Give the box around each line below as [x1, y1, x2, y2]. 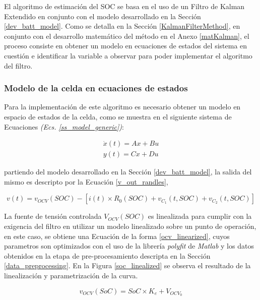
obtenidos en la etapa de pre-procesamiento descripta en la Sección [4, 250, 211, 261]
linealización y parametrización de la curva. [4, 270, 138, 280]
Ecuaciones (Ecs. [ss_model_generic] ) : [4, 121, 124, 132]
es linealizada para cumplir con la [148, 211, 252, 221]
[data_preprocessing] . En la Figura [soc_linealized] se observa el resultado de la [4, 260, 251, 271]
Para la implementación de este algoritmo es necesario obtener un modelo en [4, 101, 241, 112]
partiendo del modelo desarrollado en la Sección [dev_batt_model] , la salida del [4, 166, 252, 177]
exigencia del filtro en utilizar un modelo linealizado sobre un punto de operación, [4, 221, 256, 231]
